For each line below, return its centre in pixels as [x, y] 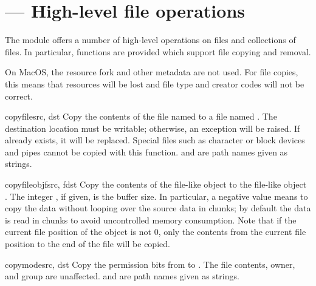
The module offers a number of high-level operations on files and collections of [150, 40]
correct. [19, 96]
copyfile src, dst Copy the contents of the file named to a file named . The [141, 116]
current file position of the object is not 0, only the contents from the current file [156, 232]
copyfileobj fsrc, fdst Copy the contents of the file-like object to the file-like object [156, 184]
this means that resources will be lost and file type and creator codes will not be [155, 83]
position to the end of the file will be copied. [88, 244]
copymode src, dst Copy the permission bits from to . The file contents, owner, [150, 264]
